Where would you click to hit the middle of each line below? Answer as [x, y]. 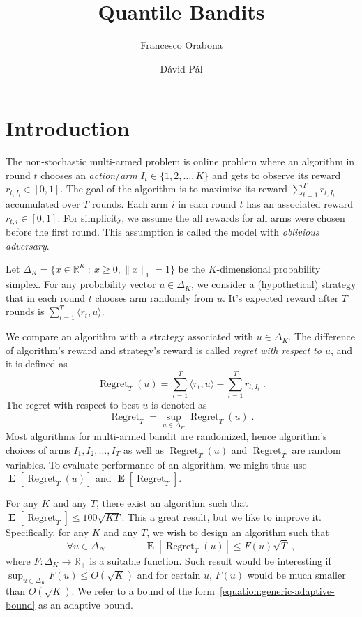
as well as [143, 449]
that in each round [46, 297]
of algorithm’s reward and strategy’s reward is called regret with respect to [164, 350]
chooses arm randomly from [154, 297]
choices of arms [38, 449]
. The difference [322, 336]
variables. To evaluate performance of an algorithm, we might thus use [156, 464]
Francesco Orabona [181, 45]
